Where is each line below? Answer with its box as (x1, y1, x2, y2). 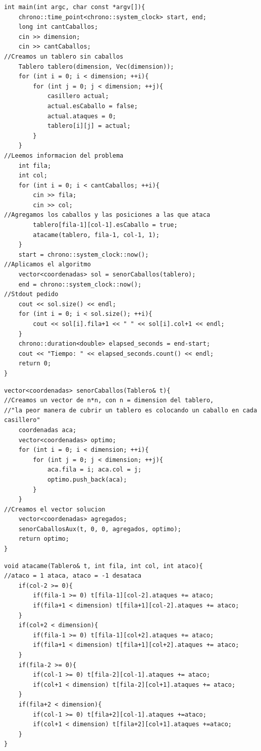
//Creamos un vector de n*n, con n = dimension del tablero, (4, 397, 214, 404)
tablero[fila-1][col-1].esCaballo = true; (33, 221, 178, 229)
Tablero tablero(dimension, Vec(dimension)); (18, 63, 174, 70)
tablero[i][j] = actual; (47, 122, 131, 130)
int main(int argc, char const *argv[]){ (4, 4, 145, 11)
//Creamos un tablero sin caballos (4, 53, 124, 60)
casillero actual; (47, 92, 109, 100)
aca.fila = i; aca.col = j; (47, 466, 142, 474)
